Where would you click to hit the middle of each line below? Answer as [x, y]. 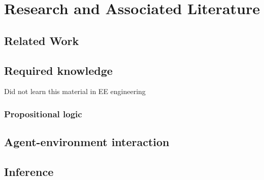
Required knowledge [58, 70]
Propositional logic [43, 114]
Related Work [42, 40]
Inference [29, 171]
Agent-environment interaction [87, 142]
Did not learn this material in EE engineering [75, 91]
